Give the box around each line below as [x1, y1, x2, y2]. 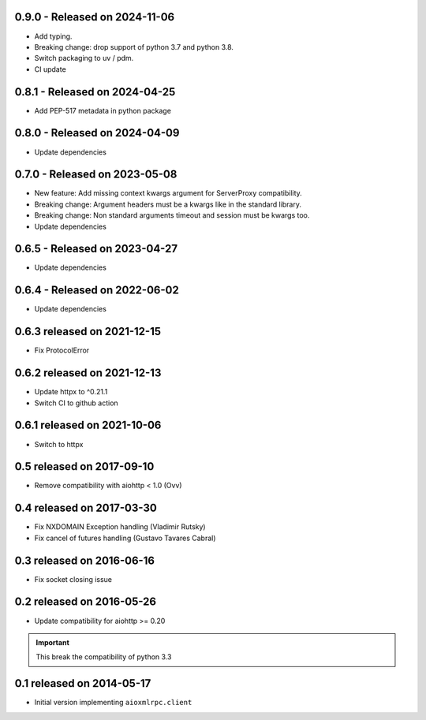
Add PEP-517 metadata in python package [34, 106, 171, 115]
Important [35, 637, 70, 647]
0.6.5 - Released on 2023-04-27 [14, 242, 177, 256]
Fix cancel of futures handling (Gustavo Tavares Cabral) [34, 533, 216, 543]
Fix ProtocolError [34, 345, 90, 355]
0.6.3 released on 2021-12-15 [14, 325, 162, 338]
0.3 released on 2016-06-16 [14, 554, 155, 567]
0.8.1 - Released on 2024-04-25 [14, 85, 176, 99]
